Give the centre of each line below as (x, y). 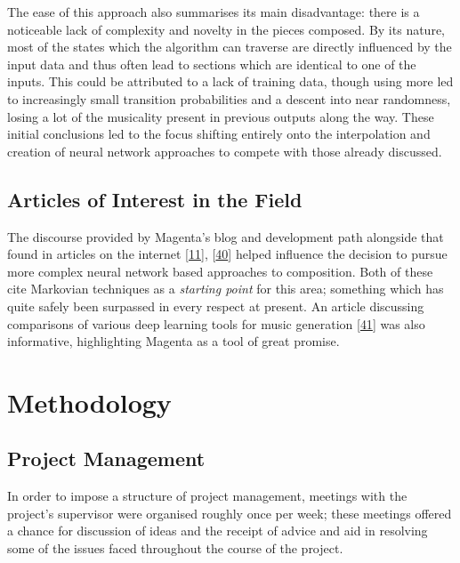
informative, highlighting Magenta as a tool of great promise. (174, 341)
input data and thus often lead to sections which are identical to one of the (212, 64)
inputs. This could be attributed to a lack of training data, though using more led (230, 81)
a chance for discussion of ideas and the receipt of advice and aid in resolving (218, 531)
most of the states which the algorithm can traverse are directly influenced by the (230, 47)
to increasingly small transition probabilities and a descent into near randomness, (229, 98)
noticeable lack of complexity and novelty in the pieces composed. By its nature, (226, 29)
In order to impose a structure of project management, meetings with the (207, 496)
